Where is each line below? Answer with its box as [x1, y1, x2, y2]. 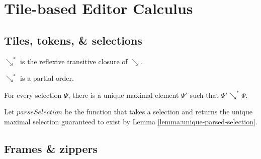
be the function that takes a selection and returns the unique [64, 106, 252, 117]
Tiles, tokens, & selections [4, 32, 142, 48]
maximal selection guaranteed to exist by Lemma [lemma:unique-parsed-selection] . [4, 116, 257, 126]
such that [190, 89, 219, 100]
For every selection [4, 89, 62, 100]
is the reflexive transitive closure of [20, 56, 128, 66]
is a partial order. [20, 73, 74, 83]
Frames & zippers [4, 140, 98, 156]
